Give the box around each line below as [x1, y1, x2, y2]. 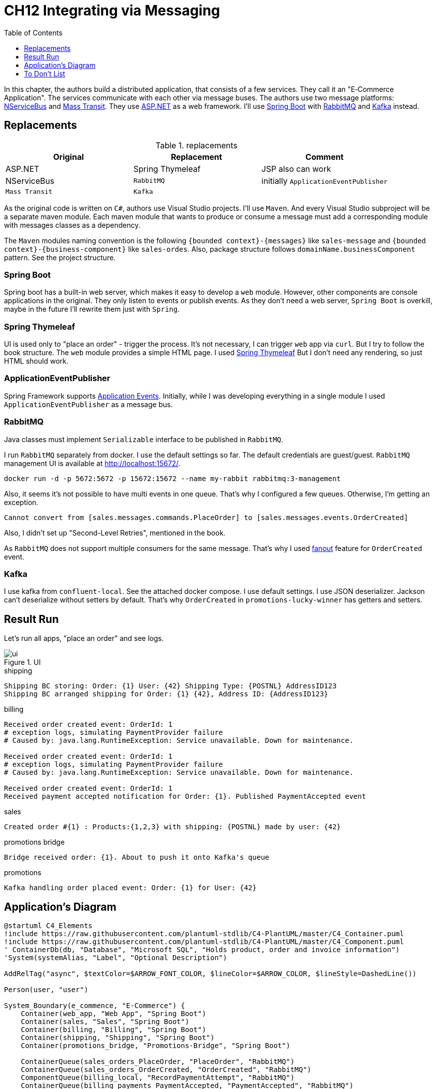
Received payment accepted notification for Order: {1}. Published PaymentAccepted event [4, 792, 366, 801]
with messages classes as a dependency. [4, 220, 141, 229]
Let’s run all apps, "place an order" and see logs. [4, 634, 164, 643]
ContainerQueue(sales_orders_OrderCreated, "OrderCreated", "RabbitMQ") [20, 1066, 312, 1074]
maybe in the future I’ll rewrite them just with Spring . [4, 305, 180, 314]
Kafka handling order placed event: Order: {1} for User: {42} [4, 884, 257, 892]
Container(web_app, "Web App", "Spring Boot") [20, 1010, 206, 1018]
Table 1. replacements [155, 140, 238, 150]
